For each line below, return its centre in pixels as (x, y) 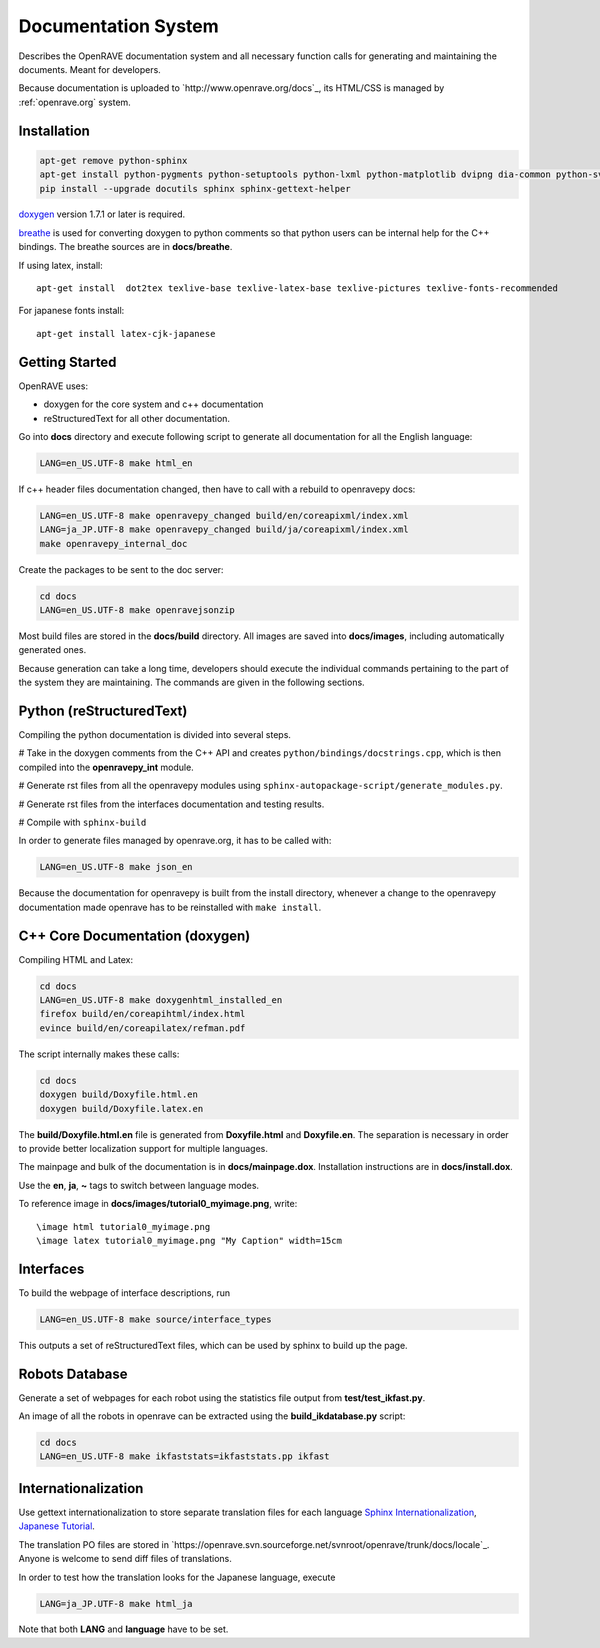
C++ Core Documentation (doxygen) (134, 935)
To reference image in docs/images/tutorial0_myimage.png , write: (158, 1204)
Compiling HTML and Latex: (76, 959)
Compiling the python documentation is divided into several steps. (155, 735)
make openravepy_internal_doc (113, 543)
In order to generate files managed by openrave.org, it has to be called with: (175, 841)
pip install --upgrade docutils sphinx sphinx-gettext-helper (195, 188)
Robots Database (73, 1373)
